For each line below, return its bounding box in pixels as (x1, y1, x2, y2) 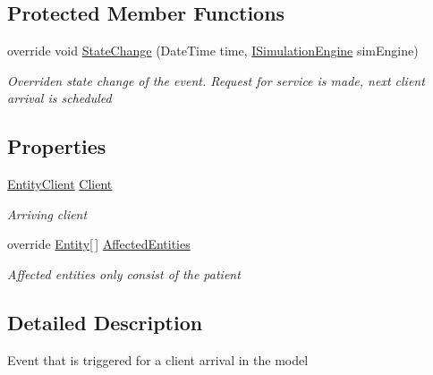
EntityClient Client (7, 175, 113, 193)
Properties (7, 132, 106, 160)
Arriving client (7, 204, 88, 223)
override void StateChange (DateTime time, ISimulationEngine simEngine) (7, 41, 419, 60)
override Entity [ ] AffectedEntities (7, 234, 191, 253)
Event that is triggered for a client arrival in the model (7, 350, 309, 369)
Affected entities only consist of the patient (7, 264, 241, 283)
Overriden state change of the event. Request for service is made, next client (7, 71, 425, 89)
